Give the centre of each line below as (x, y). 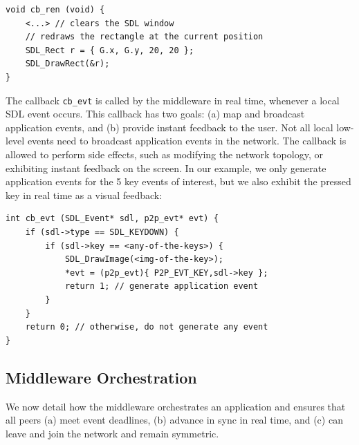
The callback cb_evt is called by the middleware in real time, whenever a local (173, 100)
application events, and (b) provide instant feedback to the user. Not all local (169, 127)
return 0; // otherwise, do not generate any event (147, 327)
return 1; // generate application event (162, 286)
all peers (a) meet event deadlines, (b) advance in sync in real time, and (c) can (174, 420)
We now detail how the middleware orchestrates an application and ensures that (176, 406)
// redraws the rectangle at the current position (144, 37)
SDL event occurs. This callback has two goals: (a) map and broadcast (155, 114)
